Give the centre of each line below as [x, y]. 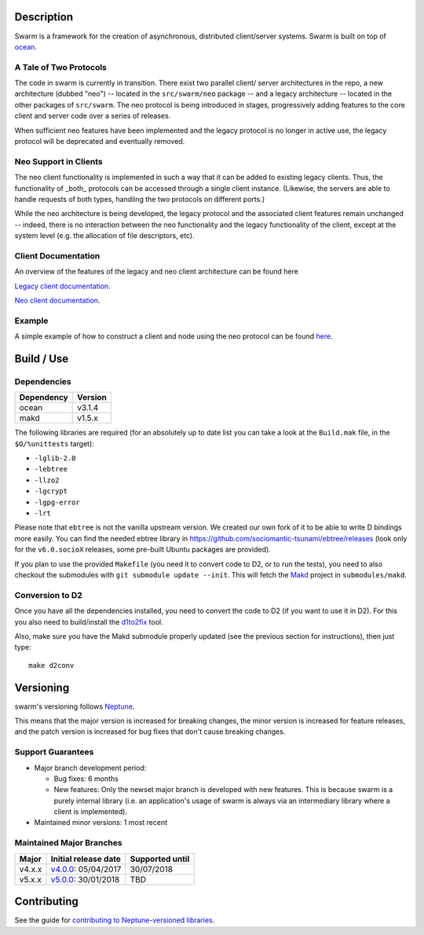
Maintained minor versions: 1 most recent [101, 823]
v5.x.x [31, 879]
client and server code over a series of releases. [93, 116]
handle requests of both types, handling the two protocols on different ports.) [140, 199]
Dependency [44, 398]
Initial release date [86, 859]
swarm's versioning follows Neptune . [75, 706]
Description [44, 17]
